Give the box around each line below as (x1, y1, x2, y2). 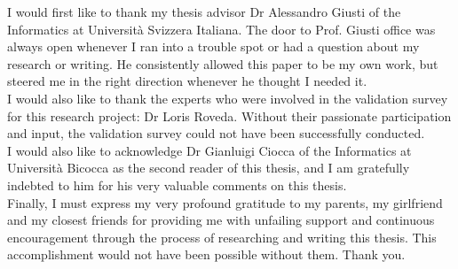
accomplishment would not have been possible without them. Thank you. (7, 245, 406, 264)
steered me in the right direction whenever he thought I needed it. (7, 72, 367, 90)
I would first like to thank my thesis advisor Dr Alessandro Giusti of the (7, 3, 401, 20)
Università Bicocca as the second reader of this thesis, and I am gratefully (7, 158, 410, 177)
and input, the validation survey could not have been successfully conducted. (7, 124, 425, 142)
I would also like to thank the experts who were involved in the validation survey (7, 88, 448, 107)
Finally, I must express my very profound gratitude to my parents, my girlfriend (7, 193, 443, 211)
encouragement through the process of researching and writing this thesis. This (7, 227, 437, 246)
